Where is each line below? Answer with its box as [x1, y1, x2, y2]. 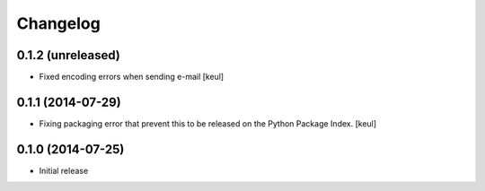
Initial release [39, 165, 89, 176]
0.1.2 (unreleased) [16, 48, 120, 63]
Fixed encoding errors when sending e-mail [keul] [39, 72, 225, 82]
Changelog [16, 13, 101, 33]
